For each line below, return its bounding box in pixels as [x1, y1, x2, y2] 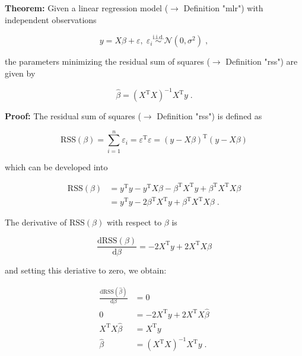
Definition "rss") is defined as [157, 110, 262, 122]
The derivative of [5, 216, 67, 228]
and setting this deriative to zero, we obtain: [5, 264, 167, 276]
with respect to [106, 216, 162, 228]
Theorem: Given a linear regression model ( [5, 2, 169, 14]
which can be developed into [5, 160, 108, 173]
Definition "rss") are [225, 55, 298, 68]
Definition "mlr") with [183, 2, 263, 14]
